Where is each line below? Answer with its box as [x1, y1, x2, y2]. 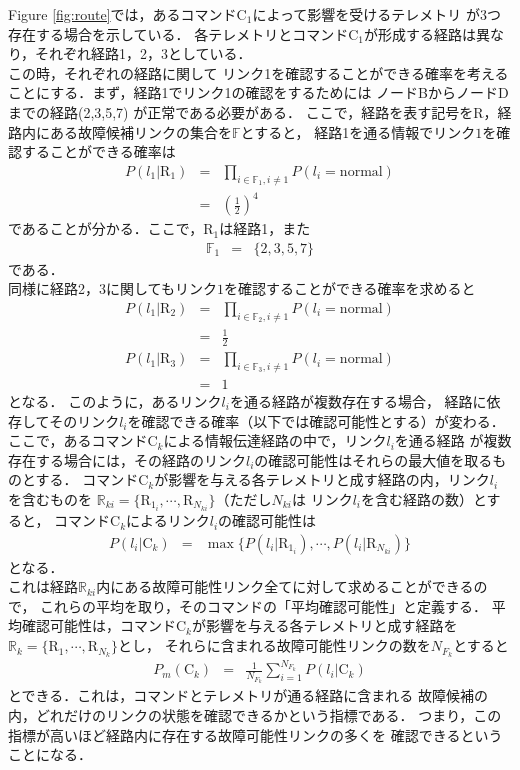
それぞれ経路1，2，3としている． [35, 43, 252, 64]
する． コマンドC [35, 469, 149, 490]
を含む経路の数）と [361, 488, 487, 509]
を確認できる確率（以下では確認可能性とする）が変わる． [127, 410, 505, 431]
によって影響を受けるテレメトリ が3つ [252, 4, 501, 24]
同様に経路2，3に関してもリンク [8, 278, 217, 299]
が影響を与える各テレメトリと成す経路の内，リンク [154, 469, 490, 490]
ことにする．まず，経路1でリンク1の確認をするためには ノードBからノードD [8, 82, 509, 103]
